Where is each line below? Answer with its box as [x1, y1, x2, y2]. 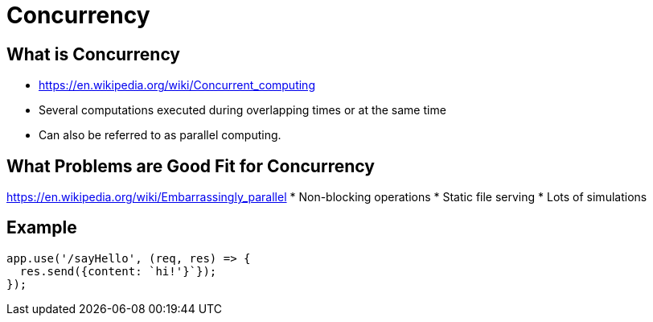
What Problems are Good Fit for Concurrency [6, 155, 375, 176]
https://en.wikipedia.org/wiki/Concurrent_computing [39, 78, 315, 93]
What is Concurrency [6, 43, 181, 64]
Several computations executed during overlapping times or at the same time [39, 103, 446, 118]
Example [6, 217, 77, 238]
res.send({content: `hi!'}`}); [19, 264, 217, 278]
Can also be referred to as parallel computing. [39, 128, 281, 142]
